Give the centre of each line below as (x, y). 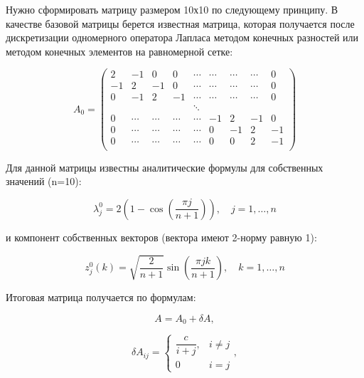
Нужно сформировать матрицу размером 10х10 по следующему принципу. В (172, 9)
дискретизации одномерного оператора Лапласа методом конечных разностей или (182, 37)
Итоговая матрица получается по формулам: (101, 297)
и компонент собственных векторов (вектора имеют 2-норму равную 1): (161, 237)
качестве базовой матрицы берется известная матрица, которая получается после (180, 23)
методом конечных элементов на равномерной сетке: (119, 51)
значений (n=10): (44, 181)
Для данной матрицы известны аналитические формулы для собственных (165, 167)
